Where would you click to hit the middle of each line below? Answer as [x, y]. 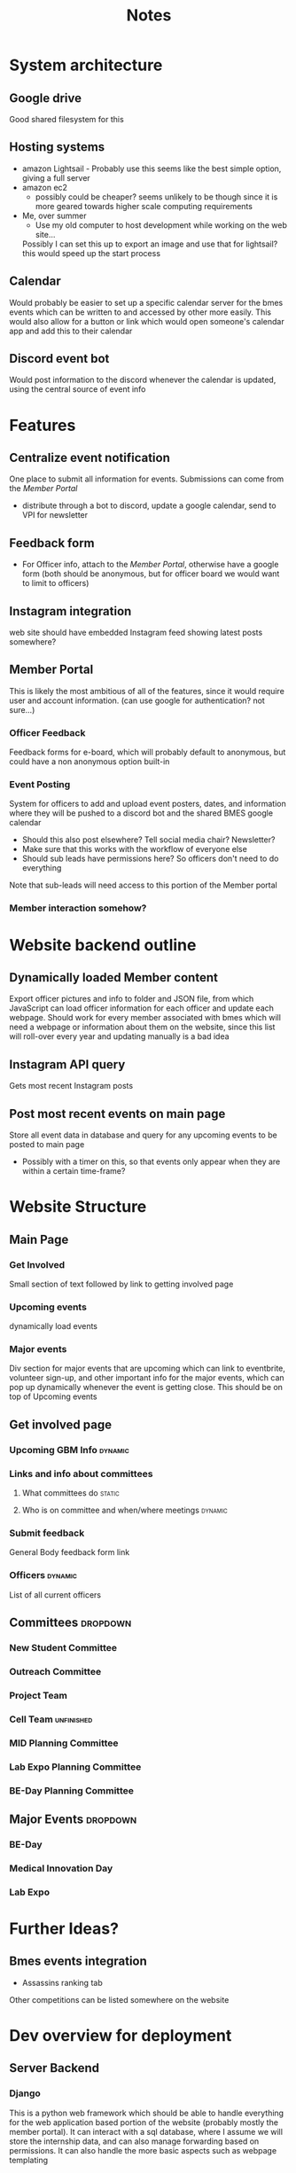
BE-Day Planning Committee [72, 1790]
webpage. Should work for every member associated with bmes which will [145, 1018]
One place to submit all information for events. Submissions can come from [147, 479]
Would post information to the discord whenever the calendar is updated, [143, 380]
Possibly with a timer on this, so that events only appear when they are [151, 1161]
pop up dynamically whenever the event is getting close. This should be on [146, 1387]
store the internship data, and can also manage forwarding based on [134, 2141]
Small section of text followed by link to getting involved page [121, 1284]
